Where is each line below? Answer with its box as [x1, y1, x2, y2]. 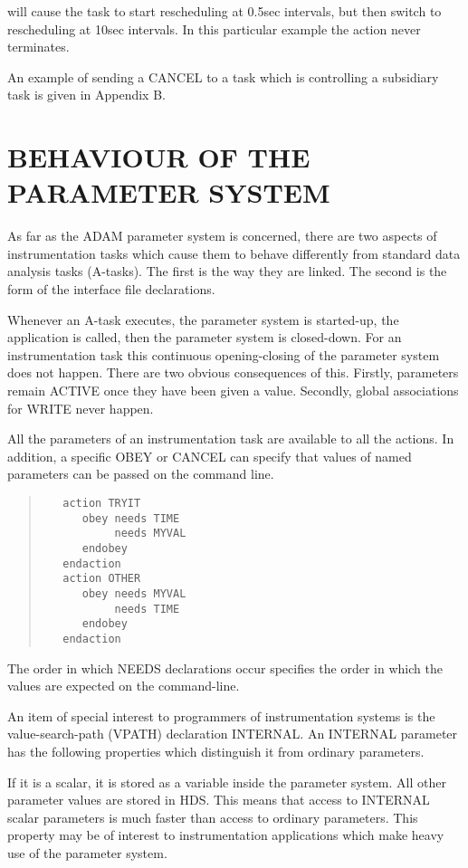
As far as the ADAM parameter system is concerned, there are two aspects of [7, 226, 437, 245]
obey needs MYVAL [81, 587, 186, 600]
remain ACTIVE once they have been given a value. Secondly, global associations [7, 381, 459, 400]
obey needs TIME [81, 511, 180, 525]
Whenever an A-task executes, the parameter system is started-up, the [7, 310, 399, 329]
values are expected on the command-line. [7, 676, 240, 695]
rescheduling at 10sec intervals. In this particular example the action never [7, 19, 421, 38]
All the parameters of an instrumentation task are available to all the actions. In [7, 429, 454, 448]
